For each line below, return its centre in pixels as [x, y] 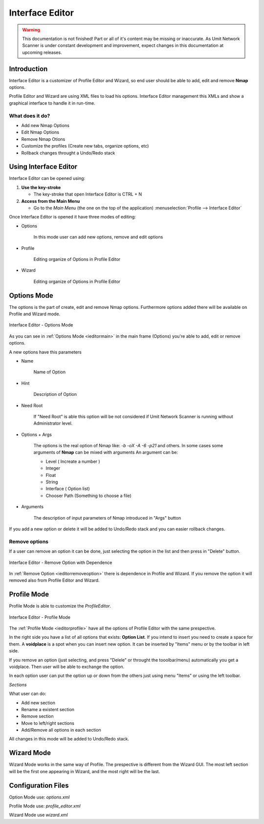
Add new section [38, 703]
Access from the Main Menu [51, 201]
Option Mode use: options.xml [39, 797]
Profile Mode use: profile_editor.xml [45, 806]
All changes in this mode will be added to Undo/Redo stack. [69, 739]
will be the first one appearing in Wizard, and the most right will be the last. [85, 771]
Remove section [37, 716]
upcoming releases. [42, 52]
